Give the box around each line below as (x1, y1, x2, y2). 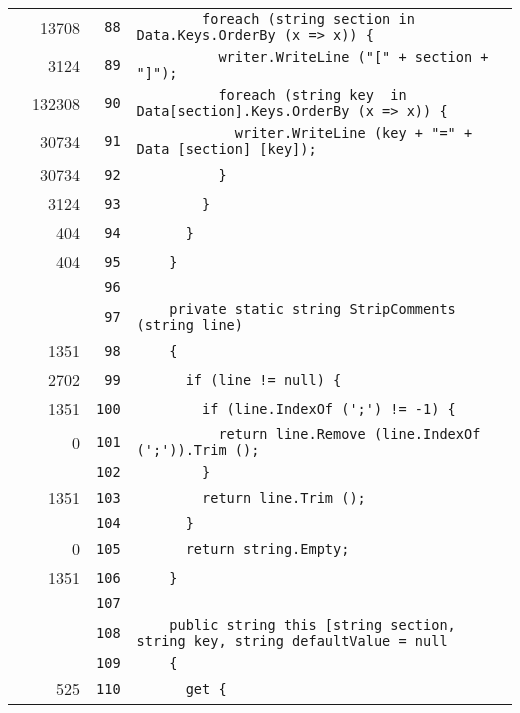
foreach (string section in (202, 11, 415, 27)
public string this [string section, (169, 617, 456, 633)
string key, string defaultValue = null (136, 633, 448, 649)
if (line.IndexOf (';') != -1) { (202, 400, 456, 417)
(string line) (136, 317, 243, 333)
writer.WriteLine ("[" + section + (218, 49, 489, 65)
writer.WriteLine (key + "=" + (234, 125, 473, 141)
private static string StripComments (169, 301, 456, 317)
